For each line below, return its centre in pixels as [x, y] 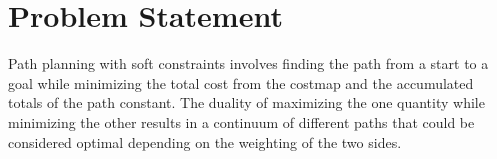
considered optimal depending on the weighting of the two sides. [205, 141]
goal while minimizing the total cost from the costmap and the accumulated [241, 82]
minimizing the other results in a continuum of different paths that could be [241, 121]
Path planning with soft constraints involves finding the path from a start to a [248, 63]
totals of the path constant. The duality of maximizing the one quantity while [246, 102]
